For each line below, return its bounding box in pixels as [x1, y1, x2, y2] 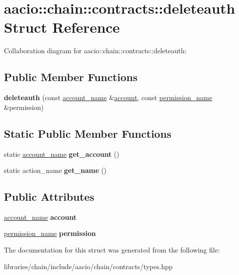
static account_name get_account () [4, 148, 119, 159]
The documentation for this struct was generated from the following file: [4, 245, 220, 255]
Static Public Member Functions [4, 126, 172, 141]
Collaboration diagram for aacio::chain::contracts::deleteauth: [4, 45, 187, 56]
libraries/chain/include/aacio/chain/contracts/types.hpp [4, 261, 173, 271]
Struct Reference [4, 17, 120, 37]
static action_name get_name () [4, 165, 107, 175]
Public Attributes [4, 189, 95, 204]
